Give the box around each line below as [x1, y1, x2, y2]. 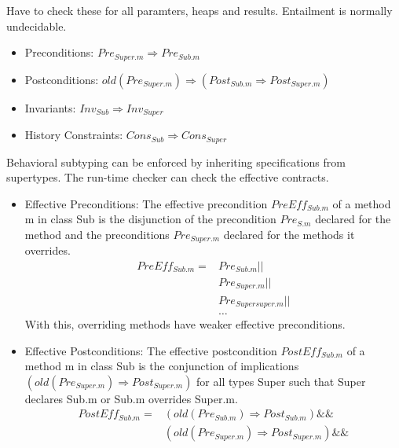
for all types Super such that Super [196, 373, 366, 389]
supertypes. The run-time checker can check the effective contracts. [6, 169, 329, 185]
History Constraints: [24, 127, 123, 143]
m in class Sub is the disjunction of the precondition [24, 211, 276, 227]
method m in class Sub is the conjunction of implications [24, 358, 299, 374]
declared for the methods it [223, 226, 355, 242]
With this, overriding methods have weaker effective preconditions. [24, 316, 346, 332]
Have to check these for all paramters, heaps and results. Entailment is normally [6, 2, 393, 18]
